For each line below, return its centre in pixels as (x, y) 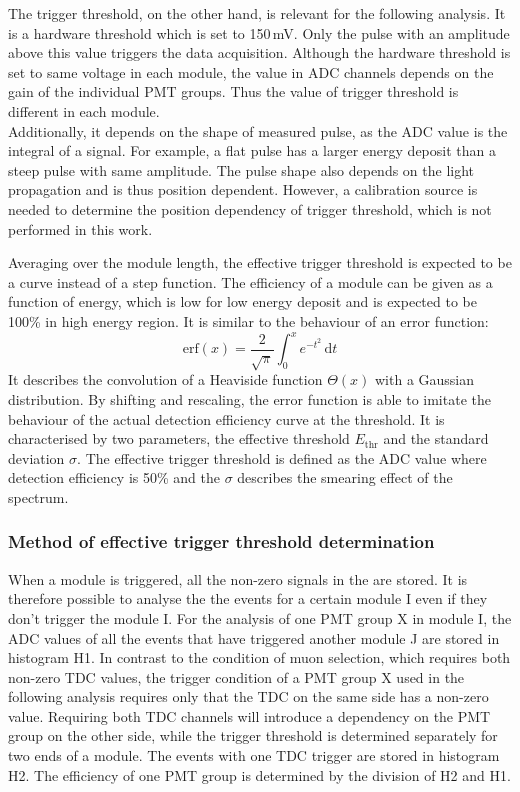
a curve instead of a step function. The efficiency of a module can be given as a (250, 281)
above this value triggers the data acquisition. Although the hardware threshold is (259, 52)
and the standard (436, 438)
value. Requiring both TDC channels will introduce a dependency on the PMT (249, 715)
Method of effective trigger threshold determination (221, 541)
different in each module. (84, 110)
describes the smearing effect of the (345, 477)
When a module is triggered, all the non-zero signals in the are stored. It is (238, 578)
